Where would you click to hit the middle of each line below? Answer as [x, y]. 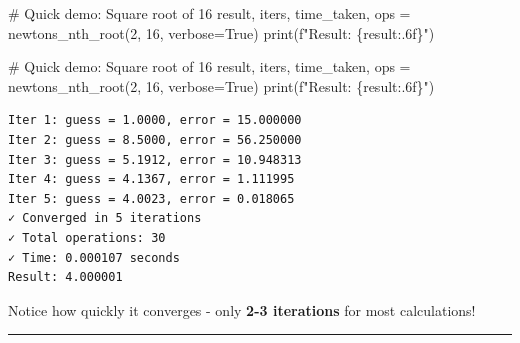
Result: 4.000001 [65, 277]
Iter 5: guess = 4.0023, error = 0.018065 [151, 198]
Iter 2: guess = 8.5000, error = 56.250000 [155, 139]
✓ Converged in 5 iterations [105, 218]
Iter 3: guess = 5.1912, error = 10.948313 [155, 159]
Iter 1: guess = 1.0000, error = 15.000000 [155, 120]
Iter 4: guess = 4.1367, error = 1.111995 [151, 179]
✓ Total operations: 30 [87, 237]
